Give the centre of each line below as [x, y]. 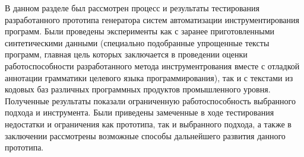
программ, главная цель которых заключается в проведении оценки [126, 54]
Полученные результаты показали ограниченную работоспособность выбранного [150, 100]
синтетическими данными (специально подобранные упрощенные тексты [137, 42]
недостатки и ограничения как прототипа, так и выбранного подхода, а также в [148, 124]
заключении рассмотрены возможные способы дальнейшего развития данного [145, 135]
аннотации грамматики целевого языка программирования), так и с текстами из [149, 77]
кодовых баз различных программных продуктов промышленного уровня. [138, 89]
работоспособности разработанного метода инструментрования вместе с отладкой [152, 65]
